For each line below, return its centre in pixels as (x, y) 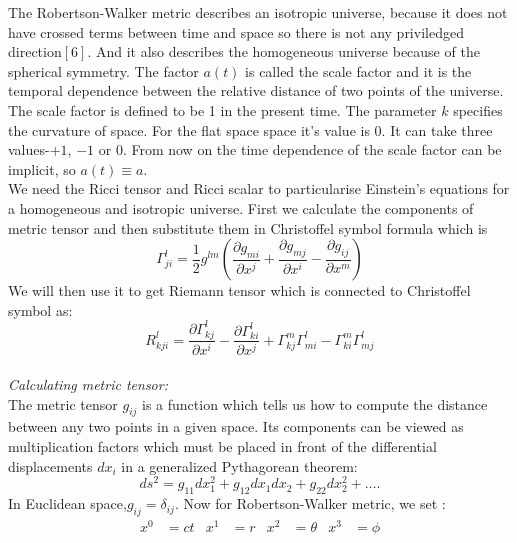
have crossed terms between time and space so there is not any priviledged (236, 31)
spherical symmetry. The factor (103, 70)
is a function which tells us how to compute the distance (315, 403)
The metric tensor (63, 403)
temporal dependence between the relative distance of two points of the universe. (256, 90)
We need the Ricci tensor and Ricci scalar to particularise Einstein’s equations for (259, 188)
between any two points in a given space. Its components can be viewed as (236, 426)
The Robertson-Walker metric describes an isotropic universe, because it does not (258, 12)
